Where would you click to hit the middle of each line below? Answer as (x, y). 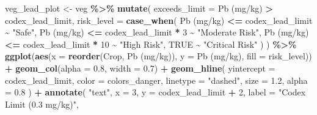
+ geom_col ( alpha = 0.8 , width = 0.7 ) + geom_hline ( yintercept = (140, 68)
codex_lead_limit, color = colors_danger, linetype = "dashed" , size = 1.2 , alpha (156, 80)
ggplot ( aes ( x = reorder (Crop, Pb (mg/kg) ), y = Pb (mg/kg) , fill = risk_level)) (158, 56)
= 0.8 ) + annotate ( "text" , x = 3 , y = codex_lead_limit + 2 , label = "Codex (155, 92)
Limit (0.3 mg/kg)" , (42, 104)
